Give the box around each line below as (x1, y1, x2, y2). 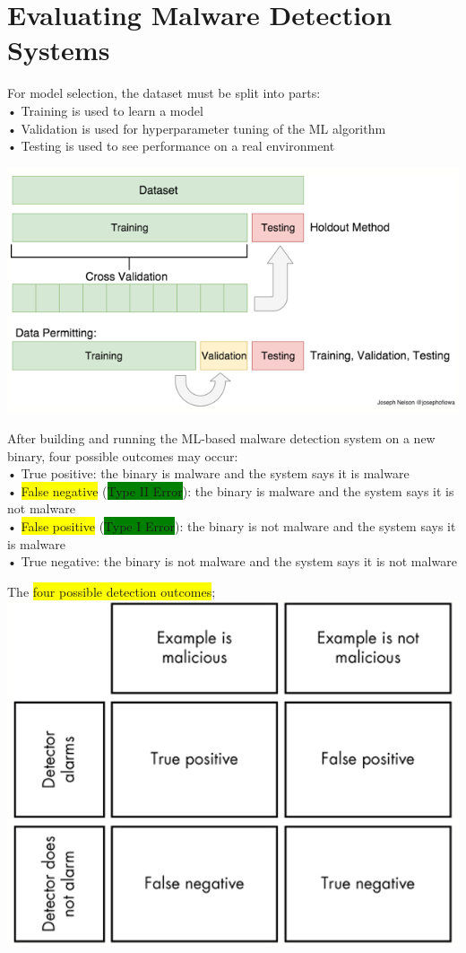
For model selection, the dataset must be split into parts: (7, 83, 321, 102)
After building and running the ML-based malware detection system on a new (7, 429, 436, 448)
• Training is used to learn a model (7, 101, 203, 119)
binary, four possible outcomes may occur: (7, 446, 238, 465)
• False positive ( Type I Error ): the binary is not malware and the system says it (7, 517, 456, 536)
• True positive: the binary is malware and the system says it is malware (7, 464, 410, 483)
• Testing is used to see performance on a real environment (7, 136, 335, 155)
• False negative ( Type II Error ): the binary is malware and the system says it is (7, 481, 454, 500)
